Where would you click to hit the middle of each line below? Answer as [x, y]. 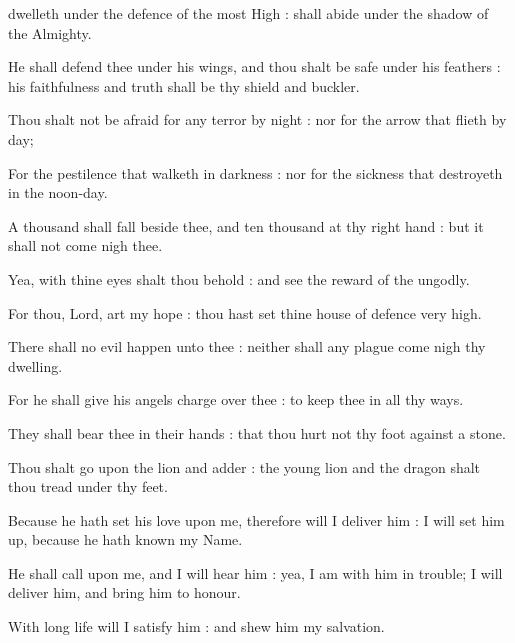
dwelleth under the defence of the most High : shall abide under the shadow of [248, 13]
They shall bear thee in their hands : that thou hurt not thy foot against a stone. [257, 432]
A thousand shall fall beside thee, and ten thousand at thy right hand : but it [246, 225]
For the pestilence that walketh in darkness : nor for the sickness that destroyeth [255, 172]
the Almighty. [50, 32]
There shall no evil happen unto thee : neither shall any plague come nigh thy [247, 346]
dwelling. [35, 365]
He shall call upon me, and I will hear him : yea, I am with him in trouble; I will [255, 572]
